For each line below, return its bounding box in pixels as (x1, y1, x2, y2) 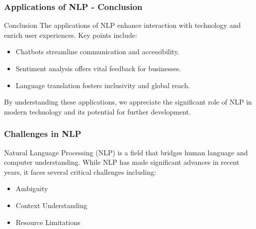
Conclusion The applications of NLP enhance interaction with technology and (4, 20, 241, 30)
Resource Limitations (15, 217, 81, 227)
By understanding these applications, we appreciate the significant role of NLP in (4, 97, 252, 107)
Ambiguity (15, 183, 48, 194)
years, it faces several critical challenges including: (4, 166, 157, 177)
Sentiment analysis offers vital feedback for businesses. (15, 63, 181, 73)
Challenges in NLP (4, 127, 82, 140)
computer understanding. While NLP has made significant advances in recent (4, 157, 240, 167)
